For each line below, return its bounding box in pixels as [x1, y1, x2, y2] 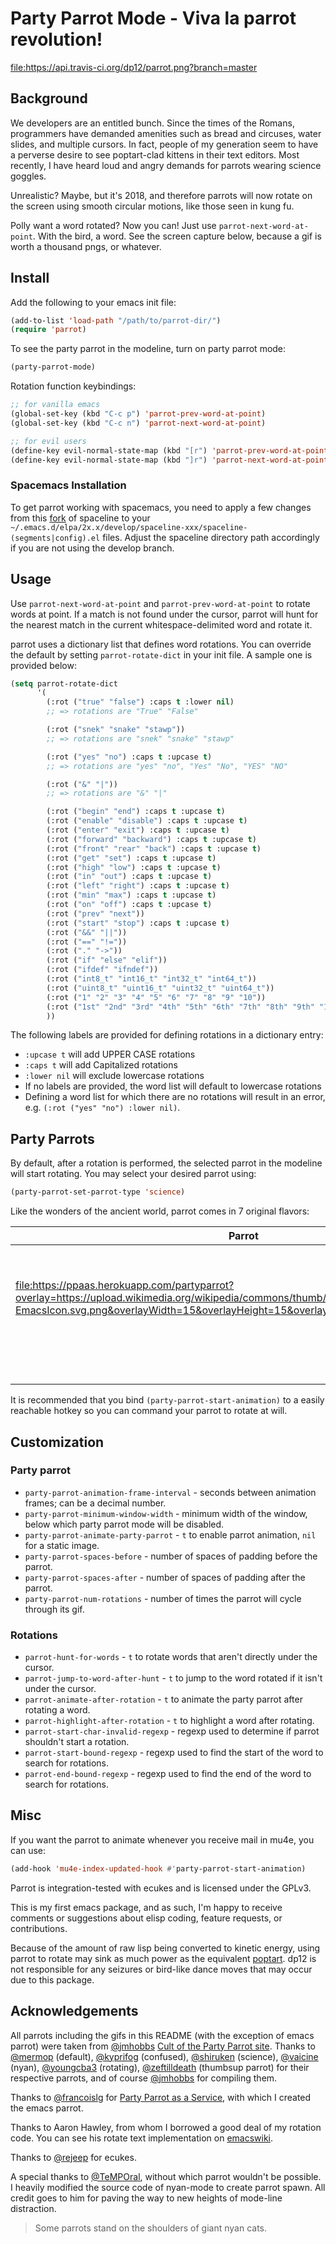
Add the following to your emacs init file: [10, 296, 177, 308]
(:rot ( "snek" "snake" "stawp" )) [46, 725, 186, 735]
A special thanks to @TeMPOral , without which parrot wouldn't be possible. [10, 2170, 322, 2182]
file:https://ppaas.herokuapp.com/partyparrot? [15, 1278, 235, 1292]
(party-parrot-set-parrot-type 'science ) [10, 1187, 186, 1197]
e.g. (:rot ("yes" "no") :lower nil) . [24, 1102, 181, 1114]
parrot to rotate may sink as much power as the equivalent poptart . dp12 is [10, 1952, 317, 1964]
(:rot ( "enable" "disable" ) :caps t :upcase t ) [46, 816, 248, 826]
